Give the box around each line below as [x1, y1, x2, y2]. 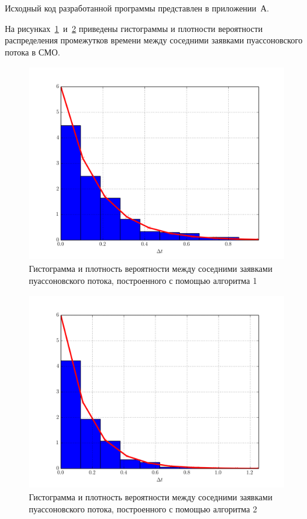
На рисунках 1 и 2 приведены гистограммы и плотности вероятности [5, 22, 263, 34]
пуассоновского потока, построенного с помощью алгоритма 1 [29, 274, 257, 286]
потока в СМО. [5, 45, 60, 58]
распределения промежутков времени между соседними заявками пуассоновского [5, 34, 303, 46]
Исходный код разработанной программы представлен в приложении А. [5, 2, 269, 14]
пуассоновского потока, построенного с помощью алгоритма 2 [29, 502, 257, 515]
